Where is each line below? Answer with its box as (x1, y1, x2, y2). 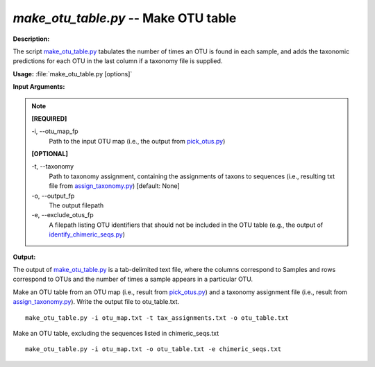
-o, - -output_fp (31, 191, 75, 200)
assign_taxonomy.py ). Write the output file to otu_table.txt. (12, 298, 180, 306)
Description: (12, 35, 50, 43)
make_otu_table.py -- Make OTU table (12, 10, 237, 26)
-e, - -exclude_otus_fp (31, 211, 94, 219)
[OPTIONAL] (31, 150, 69, 158)
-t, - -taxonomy (31, 162, 74, 171)
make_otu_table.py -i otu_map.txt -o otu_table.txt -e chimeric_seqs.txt (25, 345, 282, 353)
